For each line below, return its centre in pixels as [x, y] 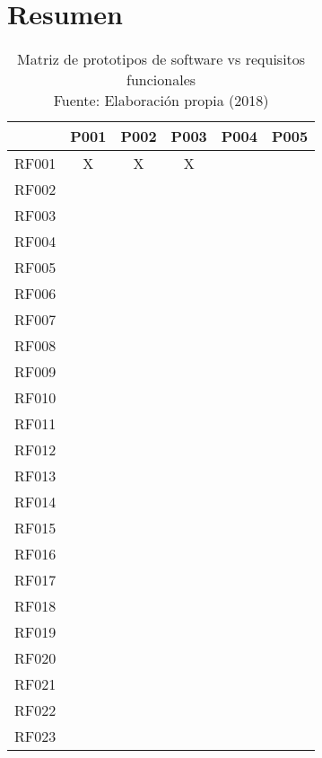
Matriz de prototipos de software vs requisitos [161, 59]
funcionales [161, 80]
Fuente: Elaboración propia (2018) [161, 101]
